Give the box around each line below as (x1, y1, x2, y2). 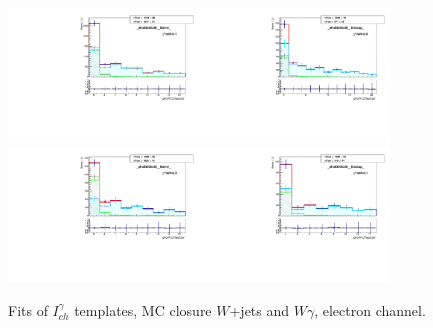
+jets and (229, 299, 290, 320)
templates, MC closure (74, 299, 212, 320)
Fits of (8, 299, 48, 320)
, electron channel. (314, 299, 426, 320)
